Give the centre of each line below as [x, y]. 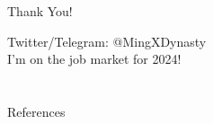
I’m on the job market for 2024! [94, 59]
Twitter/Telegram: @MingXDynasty [107, 41]
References [36, 111]
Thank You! [40, 11]
